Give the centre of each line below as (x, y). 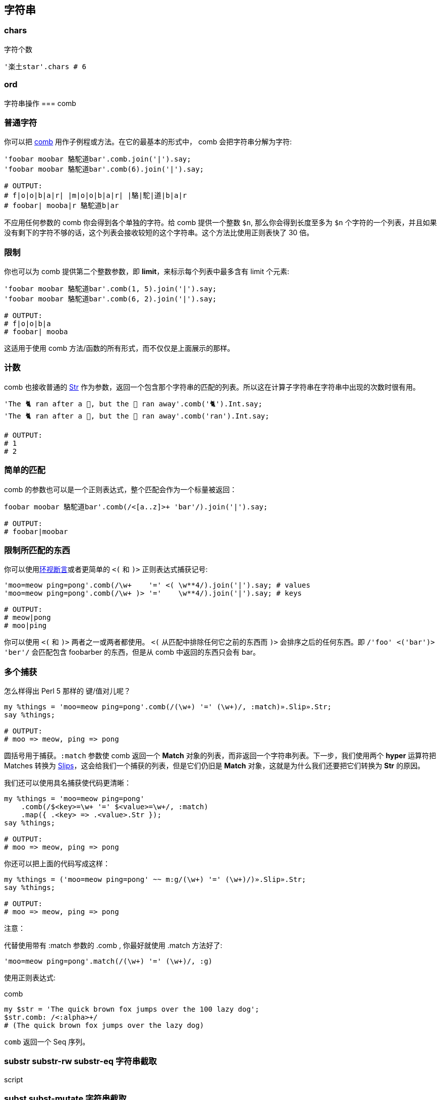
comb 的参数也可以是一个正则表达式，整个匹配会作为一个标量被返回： (121, 489)
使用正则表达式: (30, 978)
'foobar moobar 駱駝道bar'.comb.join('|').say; (98, 159)
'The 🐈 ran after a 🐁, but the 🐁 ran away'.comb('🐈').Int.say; (133, 404)
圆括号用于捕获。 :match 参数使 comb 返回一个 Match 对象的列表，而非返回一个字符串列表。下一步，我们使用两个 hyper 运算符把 (220, 756)
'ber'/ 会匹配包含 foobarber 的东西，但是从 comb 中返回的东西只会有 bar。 (132, 652)
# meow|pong (27, 618)
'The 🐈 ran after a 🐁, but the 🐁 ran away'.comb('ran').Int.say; (137, 416)
